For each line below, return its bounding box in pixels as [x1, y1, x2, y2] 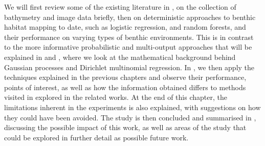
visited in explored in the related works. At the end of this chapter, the [4, 92, 227, 102]
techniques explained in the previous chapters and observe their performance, [4, 72, 247, 82]
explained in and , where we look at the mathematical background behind [4, 51, 236, 62]
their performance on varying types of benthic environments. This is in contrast [4, 31, 254, 42]
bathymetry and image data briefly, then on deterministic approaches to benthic [4, 11, 256, 22]
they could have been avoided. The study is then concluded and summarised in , [4, 112, 256, 122]
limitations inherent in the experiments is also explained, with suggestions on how [4, 101, 261, 112]
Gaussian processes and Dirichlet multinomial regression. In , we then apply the [4, 61, 255, 72]
